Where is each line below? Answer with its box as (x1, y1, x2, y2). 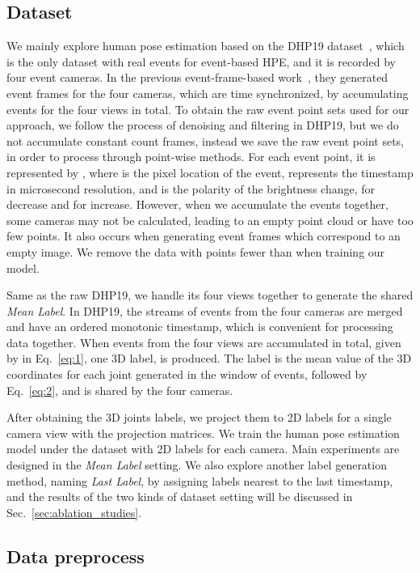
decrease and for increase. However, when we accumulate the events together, (6, 196, 388, 213)
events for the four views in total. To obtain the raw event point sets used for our (6, 100, 409, 117)
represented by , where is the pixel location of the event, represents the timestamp (6, 163, 414, 180)
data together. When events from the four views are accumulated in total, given (6, 333, 401, 350)
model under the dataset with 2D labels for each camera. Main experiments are (6, 440, 400, 457)
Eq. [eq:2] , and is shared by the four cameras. (6, 381, 233, 398)
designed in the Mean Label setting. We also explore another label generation (6, 456, 387, 473)
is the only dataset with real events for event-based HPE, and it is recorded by (6, 53, 396, 70)
